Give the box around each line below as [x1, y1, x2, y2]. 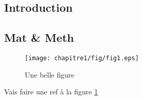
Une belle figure [25, 69, 75, 80]
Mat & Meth [4, 30, 74, 45]
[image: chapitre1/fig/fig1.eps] [25, 54, 139, 62]
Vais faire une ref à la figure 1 [4, 86, 98, 97]
